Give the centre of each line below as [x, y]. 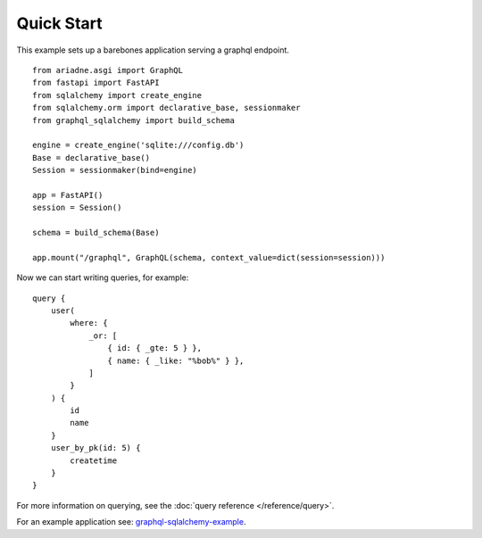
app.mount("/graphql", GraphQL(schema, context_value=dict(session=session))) [209, 257]
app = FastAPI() [68, 195]
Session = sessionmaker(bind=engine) [115, 170]
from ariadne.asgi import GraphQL [108, 70]
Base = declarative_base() [91, 157]
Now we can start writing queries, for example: [103, 277]
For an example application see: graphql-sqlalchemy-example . [131, 522]
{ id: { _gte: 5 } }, [155, 348]
